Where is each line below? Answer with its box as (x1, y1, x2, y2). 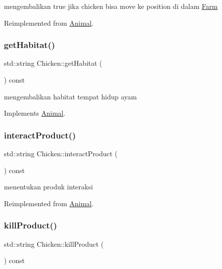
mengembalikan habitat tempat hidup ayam (4, 91, 137, 101)
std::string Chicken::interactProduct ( (4, 148, 118, 158)
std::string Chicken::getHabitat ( (4, 58, 102, 68)
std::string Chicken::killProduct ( (4, 238, 104, 249)
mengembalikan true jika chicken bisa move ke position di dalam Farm (4, 1, 218, 11)
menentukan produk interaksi (4, 181, 93, 192)
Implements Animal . (4, 108, 66, 118)
